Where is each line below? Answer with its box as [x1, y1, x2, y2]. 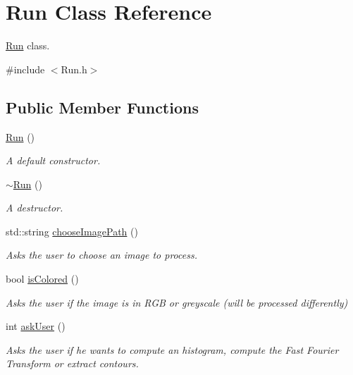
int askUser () [6, 319, 66, 333]
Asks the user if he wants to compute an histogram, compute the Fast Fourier [6, 342, 339, 357]
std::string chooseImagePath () [6, 223, 138, 238]
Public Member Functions [6, 96, 199, 118]
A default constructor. [6, 153, 101, 168]
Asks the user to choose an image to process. [6, 247, 197, 262]
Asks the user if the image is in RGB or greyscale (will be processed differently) [6, 295, 348, 309]
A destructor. [6, 200, 63, 215]
